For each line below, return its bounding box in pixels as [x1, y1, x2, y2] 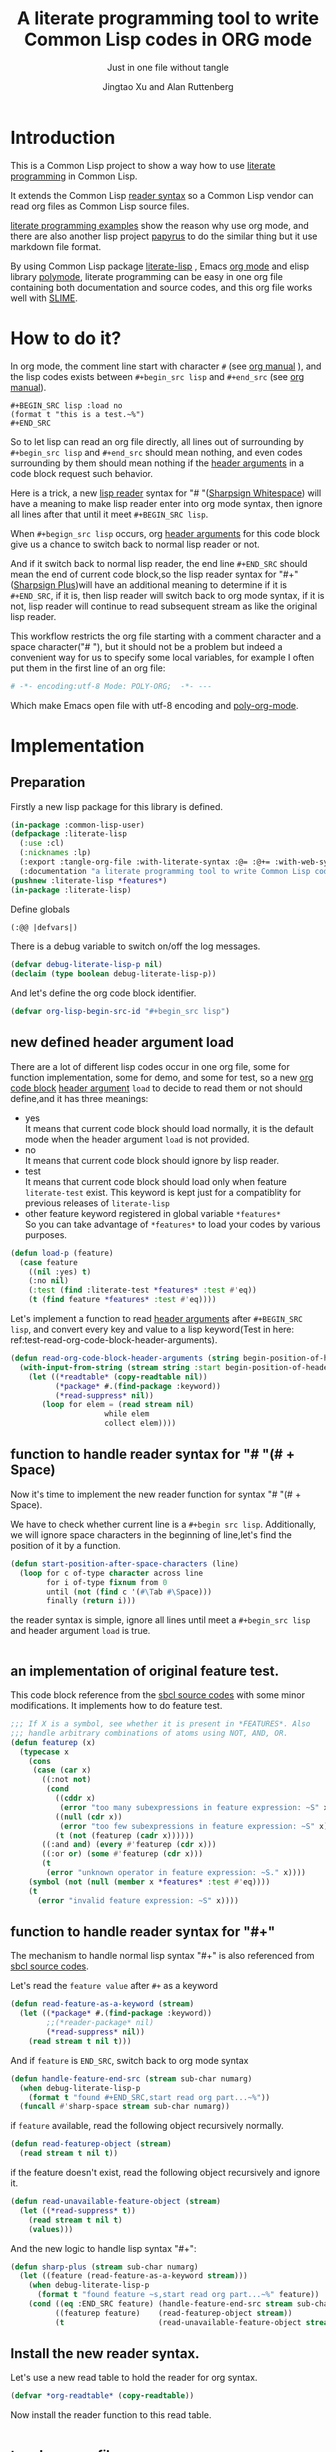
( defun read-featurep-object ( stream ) [10, 2139, 172, 2149]
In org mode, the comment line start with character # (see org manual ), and [10, 360, 322, 372]
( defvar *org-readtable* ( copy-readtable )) [10, 2391, 195, 2401]
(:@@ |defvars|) [10, 922, 78, 932]
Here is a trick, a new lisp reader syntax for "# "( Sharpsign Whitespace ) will [10, 487, 322, 499]
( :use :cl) [19, 838, 65, 849]
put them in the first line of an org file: [10, 662, 166, 674]
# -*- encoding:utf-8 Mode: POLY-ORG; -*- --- [10, 681, 213, 691]
